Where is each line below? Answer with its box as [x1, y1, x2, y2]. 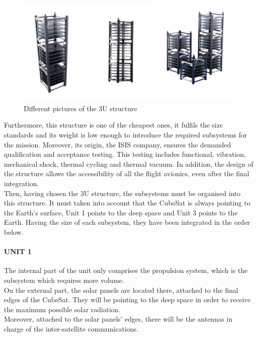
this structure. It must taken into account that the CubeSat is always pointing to [4, 198, 251, 208]
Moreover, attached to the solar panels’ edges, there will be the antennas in [4, 314, 233, 324]
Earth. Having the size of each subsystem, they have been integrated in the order [4, 217, 250, 227]
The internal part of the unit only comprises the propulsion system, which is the [4, 265, 248, 275]
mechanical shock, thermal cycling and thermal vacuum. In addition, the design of [4, 158, 254, 169]
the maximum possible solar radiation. [4, 304, 120, 314]
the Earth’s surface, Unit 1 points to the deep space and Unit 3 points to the [4, 207, 238, 217]
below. [4, 226, 23, 237]
